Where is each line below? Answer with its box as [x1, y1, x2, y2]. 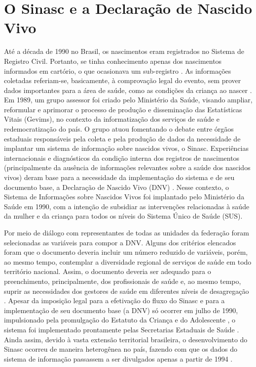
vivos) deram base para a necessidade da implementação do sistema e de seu [4, 172, 235, 183]
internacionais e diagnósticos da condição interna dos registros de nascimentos [4, 152, 240, 163]
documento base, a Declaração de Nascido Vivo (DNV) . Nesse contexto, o [4, 182, 229, 192]
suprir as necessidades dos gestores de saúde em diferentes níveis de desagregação [4, 285, 249, 296]
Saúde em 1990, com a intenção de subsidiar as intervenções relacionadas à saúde [4, 201, 250, 211]
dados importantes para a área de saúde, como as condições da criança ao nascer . [4, 85, 252, 95]
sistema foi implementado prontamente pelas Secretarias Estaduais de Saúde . [4, 324, 239, 334]
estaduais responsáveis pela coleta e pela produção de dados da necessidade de [4, 133, 241, 143]
